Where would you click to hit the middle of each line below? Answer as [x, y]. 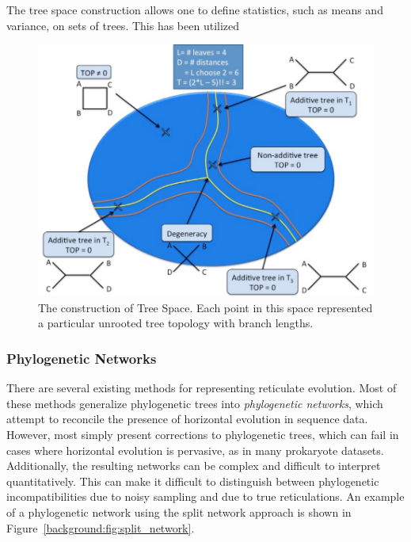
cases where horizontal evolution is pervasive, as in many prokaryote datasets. [195, 450]
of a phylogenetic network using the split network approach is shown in [179, 511]
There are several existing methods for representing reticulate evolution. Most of [202, 388]
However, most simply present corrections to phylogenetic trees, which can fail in [203, 434]
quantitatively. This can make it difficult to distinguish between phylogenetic [193, 481]
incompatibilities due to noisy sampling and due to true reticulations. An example [205, 496]
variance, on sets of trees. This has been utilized [123, 25]
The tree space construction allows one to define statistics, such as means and [195, 10]
